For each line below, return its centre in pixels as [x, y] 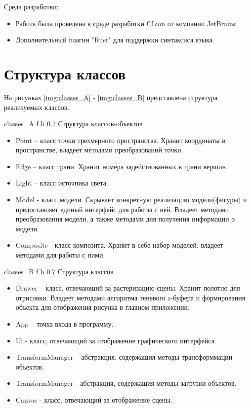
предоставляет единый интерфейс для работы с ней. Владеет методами [122, 209]
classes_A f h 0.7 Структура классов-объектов [73, 124]
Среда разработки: [31, 6]
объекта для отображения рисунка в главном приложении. [103, 307]
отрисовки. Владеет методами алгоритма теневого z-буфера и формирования [130, 297]
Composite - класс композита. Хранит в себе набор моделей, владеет [119, 245]
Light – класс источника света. [62, 183]
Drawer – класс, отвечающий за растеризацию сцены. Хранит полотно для [128, 288]
